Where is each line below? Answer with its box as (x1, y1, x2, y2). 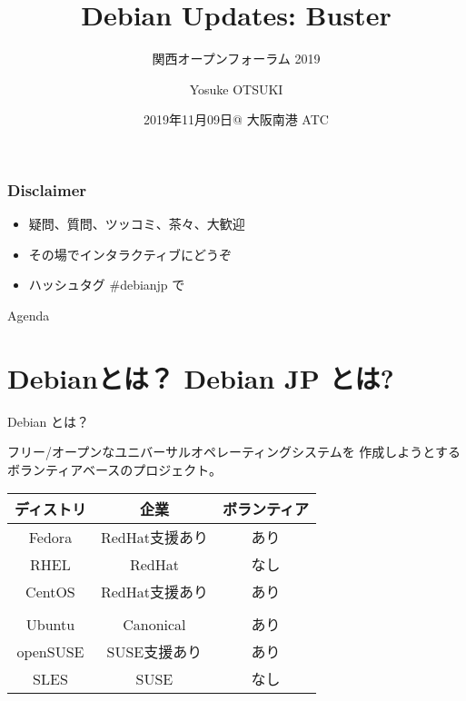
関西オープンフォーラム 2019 (152, 49, 321, 68)
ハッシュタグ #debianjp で (28, 275, 185, 294)
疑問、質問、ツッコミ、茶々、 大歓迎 (28, 214, 245, 233)
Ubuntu (25, 613, 75, 635)
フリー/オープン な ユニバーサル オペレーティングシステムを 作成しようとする (7, 442, 461, 461)
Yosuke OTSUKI (189, 79, 283, 98)
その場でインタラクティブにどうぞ (28, 244, 232, 263)
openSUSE (16, 640, 84, 662)
